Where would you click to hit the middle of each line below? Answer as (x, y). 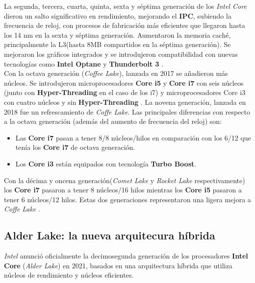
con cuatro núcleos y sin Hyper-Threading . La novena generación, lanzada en (125, 102)
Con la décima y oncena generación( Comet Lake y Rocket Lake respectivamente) (125, 180)
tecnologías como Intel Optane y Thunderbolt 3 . (84, 63)
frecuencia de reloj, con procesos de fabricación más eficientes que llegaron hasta (125, 25)
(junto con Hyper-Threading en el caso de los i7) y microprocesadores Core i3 (125, 92)
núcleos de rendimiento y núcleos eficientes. (69, 275)
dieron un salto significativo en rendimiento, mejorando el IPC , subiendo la (118, 15)
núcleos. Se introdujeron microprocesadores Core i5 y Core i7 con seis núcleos (124, 83)
